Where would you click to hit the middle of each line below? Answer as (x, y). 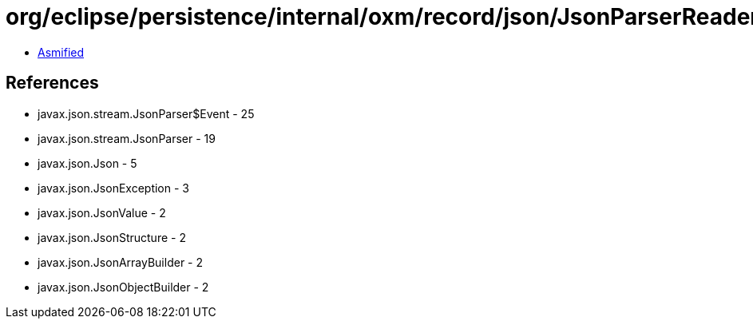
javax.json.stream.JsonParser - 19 (127, 138)
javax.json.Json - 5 (87, 163)
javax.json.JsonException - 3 (113, 188)
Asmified (61, 52)
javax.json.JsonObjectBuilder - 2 (123, 287)
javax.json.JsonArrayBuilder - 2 (120, 262)
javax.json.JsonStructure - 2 (112, 237)
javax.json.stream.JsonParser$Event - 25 (146, 113)
